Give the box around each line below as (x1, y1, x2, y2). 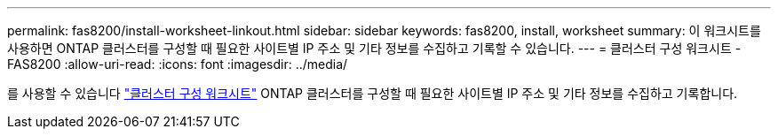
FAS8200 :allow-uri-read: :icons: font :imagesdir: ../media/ (7, 57, 348, 72)
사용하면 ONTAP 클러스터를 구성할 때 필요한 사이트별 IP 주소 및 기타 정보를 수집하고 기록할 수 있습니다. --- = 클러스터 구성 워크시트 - (7, 41, 742, 56)
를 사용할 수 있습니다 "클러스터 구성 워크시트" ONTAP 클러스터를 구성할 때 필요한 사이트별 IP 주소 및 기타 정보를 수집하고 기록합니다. (7, 86, 738, 101)
